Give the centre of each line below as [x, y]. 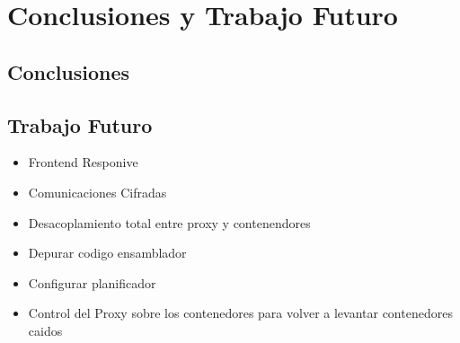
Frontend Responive [83, 162]
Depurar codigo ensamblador [107, 253]
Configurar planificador [92, 282]
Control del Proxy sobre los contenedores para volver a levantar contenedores [240, 313]
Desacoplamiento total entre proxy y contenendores [169, 222]
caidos [45, 330]
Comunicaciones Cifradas [97, 192]
